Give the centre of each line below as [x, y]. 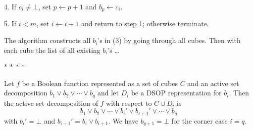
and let [108, 93]
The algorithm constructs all [47, 40]
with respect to [129, 103]
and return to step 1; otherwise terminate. [145, 23]
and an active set [213, 83]
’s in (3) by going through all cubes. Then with [169, 40]
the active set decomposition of [51, 103]
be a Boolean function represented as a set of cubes [100, 83]
